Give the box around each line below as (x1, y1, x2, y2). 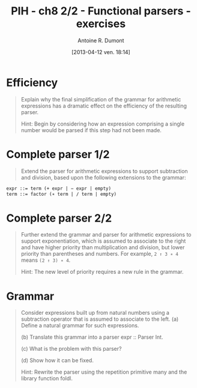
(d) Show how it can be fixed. (20, 357, 94, 364)
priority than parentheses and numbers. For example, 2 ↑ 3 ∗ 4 (20, 250, 179, 258)
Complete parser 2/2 (6, 211, 112, 225)
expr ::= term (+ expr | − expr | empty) (6, 185, 112, 192)
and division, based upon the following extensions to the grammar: (20, 174, 186, 181)
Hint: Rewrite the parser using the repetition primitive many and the (20, 368, 187, 376)
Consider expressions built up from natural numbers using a (20, 309, 170, 317)
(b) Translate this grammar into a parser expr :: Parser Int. (20, 333, 163, 341)
